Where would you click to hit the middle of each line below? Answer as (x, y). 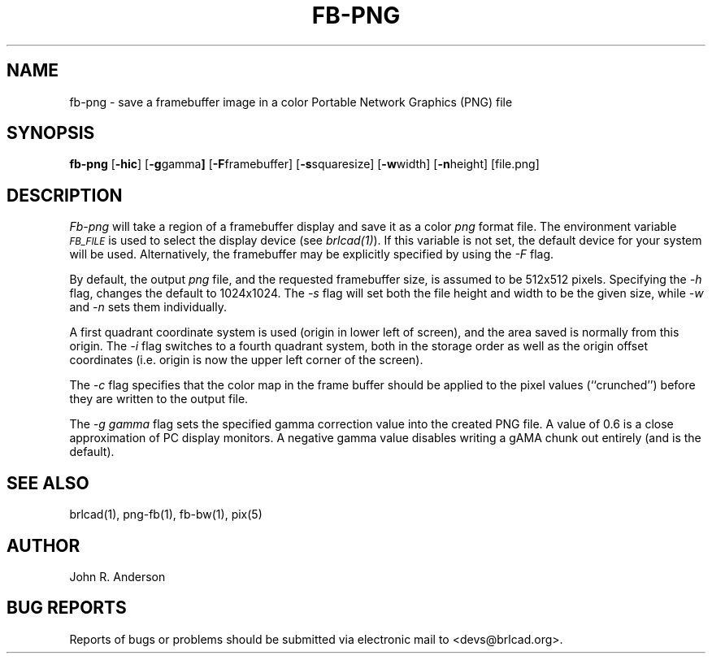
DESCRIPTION (65, 195)
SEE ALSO (48, 483)
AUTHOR (43, 545)
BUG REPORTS (67, 608)
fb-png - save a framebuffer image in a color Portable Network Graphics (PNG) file (291, 102)
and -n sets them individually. (148, 307)
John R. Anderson (117, 576)
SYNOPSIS (51, 133)
